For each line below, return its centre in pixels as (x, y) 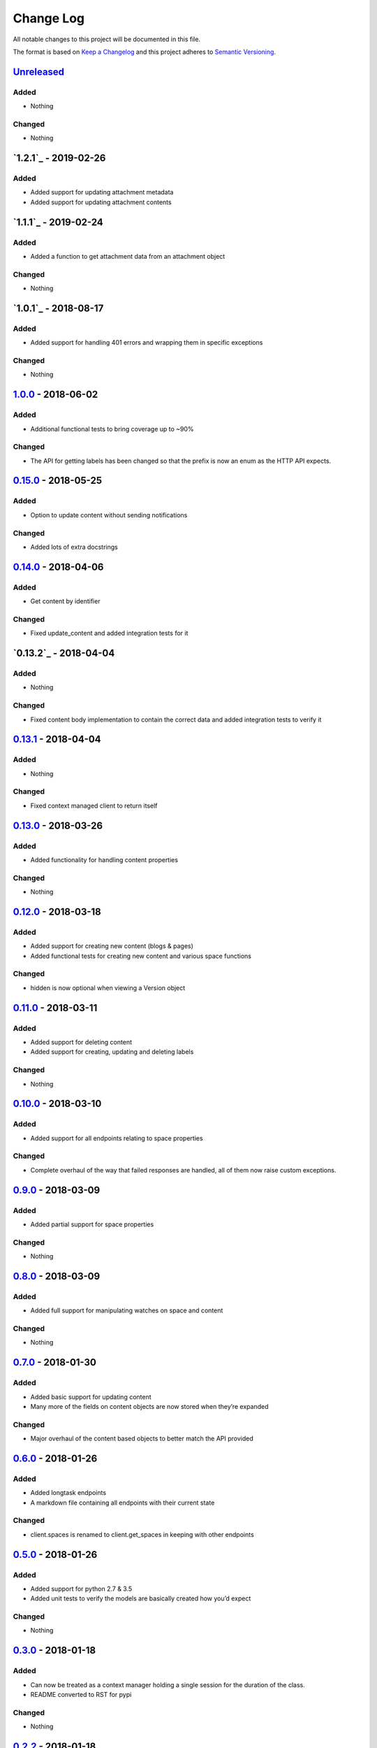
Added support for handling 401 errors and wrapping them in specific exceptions (147, 343)
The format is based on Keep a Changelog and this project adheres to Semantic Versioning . (144, 52)
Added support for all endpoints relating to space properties (117, 1138)
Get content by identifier (65, 601)
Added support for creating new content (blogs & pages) (112, 946)
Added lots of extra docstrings (74, 547)
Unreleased (39, 72)
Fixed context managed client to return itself (94, 805)
